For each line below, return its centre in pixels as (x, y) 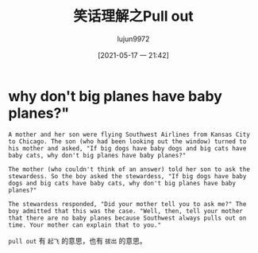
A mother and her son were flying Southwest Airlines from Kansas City (129, 134)
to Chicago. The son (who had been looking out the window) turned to (127, 141)
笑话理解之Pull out (133, 16)
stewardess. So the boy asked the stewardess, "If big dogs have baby (127, 176)
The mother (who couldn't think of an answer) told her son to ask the (129, 169)
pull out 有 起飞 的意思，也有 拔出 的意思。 (77, 240)
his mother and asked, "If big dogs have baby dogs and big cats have (127, 148)
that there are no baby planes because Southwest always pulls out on (127, 218)
